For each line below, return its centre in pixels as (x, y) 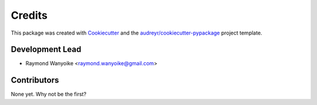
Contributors (35, 80)
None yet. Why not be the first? (49, 94)
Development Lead (46, 50)
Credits (29, 15)
